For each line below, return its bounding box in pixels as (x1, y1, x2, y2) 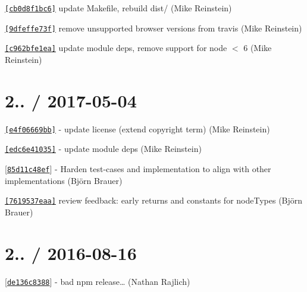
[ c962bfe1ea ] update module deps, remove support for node (5, 42, 227, 54)
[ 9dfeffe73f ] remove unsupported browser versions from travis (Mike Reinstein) (5, 21, 302, 34)
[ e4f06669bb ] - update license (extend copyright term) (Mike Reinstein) (5, 122, 270, 135)
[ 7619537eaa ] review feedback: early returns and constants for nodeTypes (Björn (5, 194, 303, 207)
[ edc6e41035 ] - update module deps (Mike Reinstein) (5, 142, 202, 155)
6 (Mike (243, 42, 272, 54)
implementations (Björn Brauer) (5, 174, 123, 186)
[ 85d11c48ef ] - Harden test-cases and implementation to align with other (5, 163, 271, 174)
